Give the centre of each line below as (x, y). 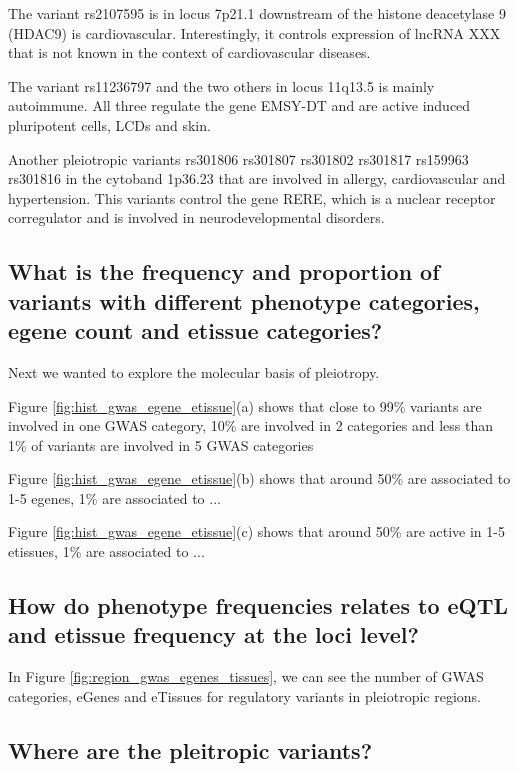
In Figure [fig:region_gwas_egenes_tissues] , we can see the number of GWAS (246, 676)
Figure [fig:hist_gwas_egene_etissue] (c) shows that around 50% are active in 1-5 (256, 531)
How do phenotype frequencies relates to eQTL (258, 605)
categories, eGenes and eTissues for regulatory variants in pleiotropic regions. (245, 695)
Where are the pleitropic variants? (190, 749)
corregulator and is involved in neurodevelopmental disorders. (196, 217)
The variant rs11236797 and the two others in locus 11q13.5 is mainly (221, 85)
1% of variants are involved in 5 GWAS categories (161, 444)
